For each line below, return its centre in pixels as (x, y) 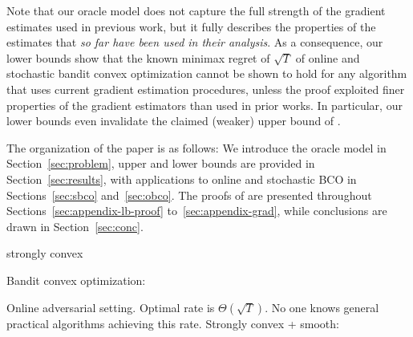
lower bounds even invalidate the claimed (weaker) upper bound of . (174, 121)
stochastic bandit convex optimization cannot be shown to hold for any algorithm (207, 73)
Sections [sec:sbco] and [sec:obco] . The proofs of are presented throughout (189, 195)
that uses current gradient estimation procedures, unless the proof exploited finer (206, 89)
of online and (328, 57)
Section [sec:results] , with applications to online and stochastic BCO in (182, 179)
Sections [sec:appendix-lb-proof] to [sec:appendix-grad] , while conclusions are (197, 211)
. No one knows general (322, 307)
